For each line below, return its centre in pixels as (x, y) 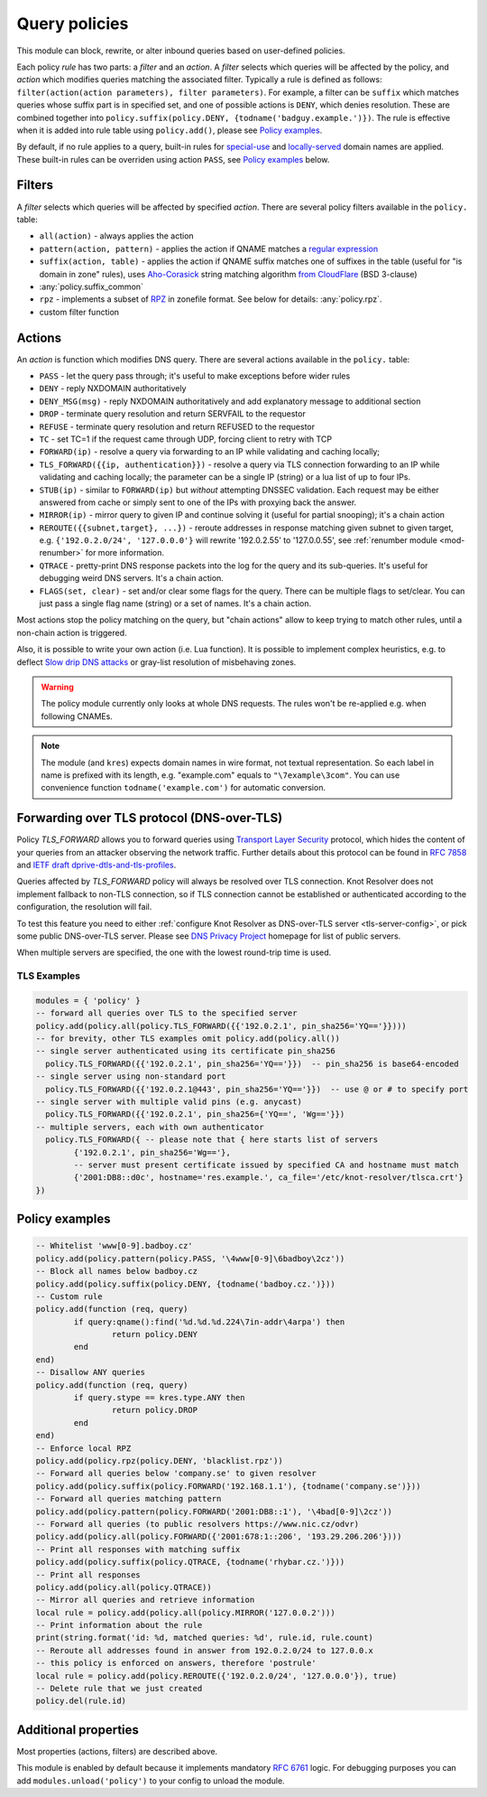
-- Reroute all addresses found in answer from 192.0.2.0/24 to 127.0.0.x (205, 1650)
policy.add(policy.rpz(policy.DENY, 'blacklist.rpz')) (159, 1460)
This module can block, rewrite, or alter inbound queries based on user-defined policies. (181, 51)
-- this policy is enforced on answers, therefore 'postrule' (176, 1663)
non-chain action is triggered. (72, 632)
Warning (57, 687)
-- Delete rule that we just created (119, 1689)
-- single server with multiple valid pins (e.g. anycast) (169, 1102)
